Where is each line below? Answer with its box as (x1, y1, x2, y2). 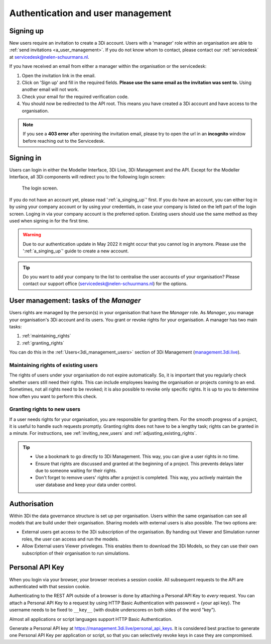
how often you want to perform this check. (9, 393, 97, 399)
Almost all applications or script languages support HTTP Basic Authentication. (9, 616, 173, 622)
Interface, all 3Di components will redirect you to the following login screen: (9, 174, 166, 180)
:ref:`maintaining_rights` (22, 333, 71, 339)
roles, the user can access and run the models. (22, 536, 119, 542)
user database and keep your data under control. (35, 482, 137, 488)
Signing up (9, 27, 44, 35)
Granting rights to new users (9, 406, 80, 413)
